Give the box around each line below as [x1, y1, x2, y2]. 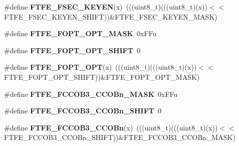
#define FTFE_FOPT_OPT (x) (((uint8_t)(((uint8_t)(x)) [4, 62, 197, 72]
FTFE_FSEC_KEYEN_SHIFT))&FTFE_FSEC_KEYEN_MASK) [4, 11, 217, 22]
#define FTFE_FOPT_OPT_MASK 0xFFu [4, 28, 157, 39]
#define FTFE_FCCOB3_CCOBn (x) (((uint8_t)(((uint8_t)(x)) [4, 122, 218, 132]
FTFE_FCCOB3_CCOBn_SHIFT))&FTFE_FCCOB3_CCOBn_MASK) [4, 132, 235, 142]
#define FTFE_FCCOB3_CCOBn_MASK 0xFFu [4, 88, 178, 99]
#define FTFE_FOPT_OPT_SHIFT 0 [4, 45, 140, 55]
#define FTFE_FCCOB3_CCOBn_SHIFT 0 [4, 105, 161, 116]
